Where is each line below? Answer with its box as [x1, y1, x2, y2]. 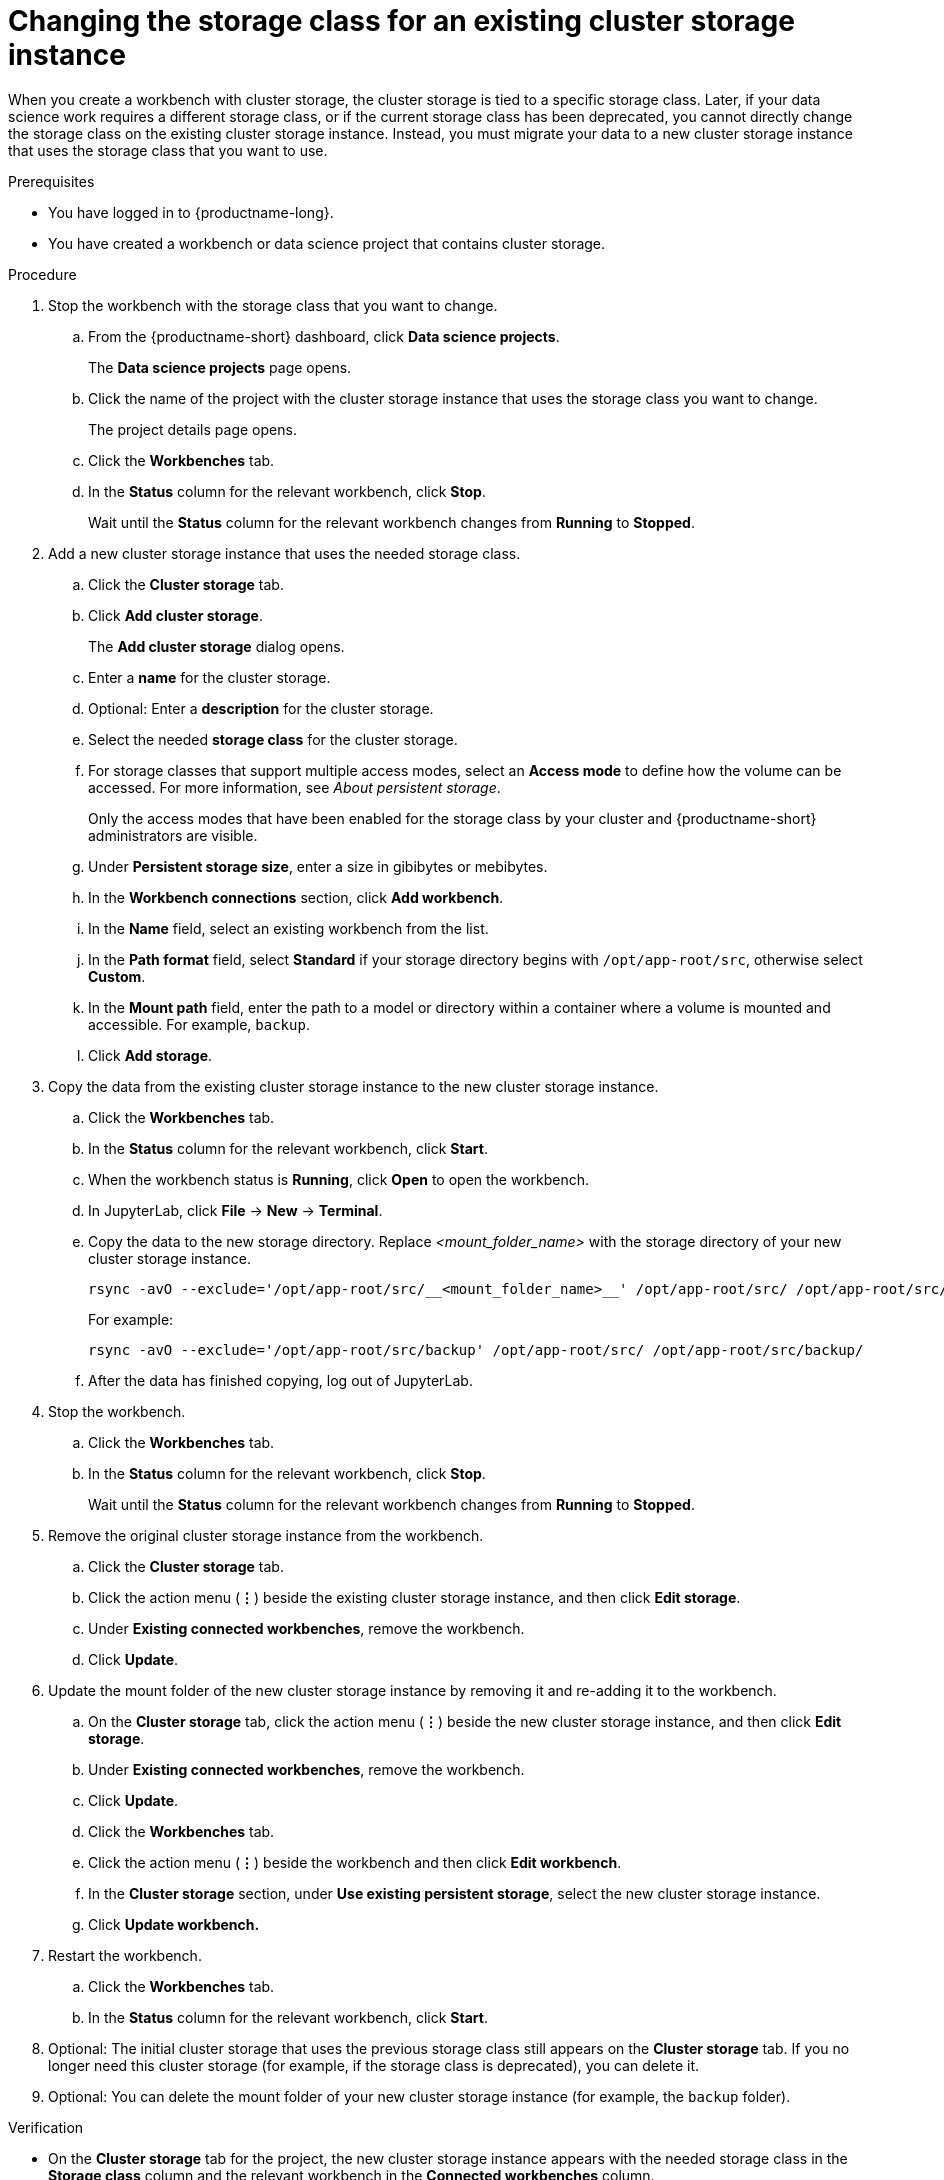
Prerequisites [8, 172, 95, 190]
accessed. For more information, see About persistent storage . [88, 778, 501, 796]
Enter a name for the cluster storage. [88, 668, 331, 686]
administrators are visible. [88, 826, 258, 844]
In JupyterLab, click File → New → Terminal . [88, 1201, 383, 1219]
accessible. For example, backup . [88, 1015, 310, 1033]
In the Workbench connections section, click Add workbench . [88, 888, 504, 906]
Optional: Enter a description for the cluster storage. [88, 699, 434, 717]
